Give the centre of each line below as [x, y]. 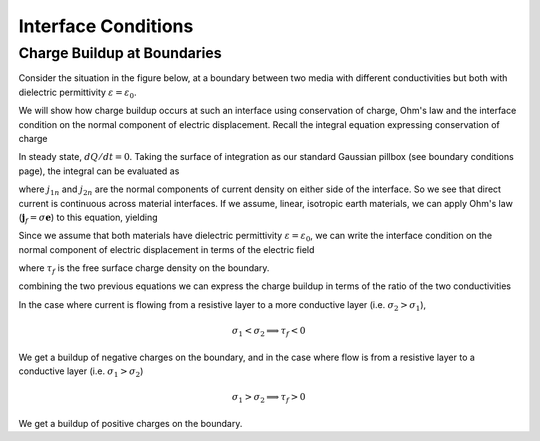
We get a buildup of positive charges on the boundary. [130, 423]
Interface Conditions [106, 26]
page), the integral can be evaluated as [99, 171]
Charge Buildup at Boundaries [120, 53]
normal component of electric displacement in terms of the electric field [166, 249]
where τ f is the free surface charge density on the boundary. [144, 269]
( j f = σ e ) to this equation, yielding [88, 218]
